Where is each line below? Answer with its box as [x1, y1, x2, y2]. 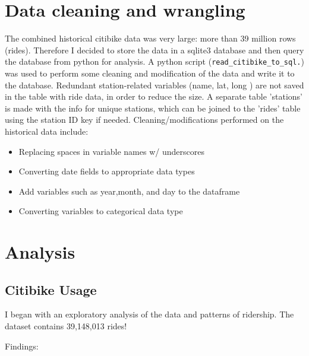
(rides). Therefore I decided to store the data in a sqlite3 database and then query [5, 43, 304, 56]
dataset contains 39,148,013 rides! [5, 320, 127, 332]
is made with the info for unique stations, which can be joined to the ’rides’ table [5, 101, 301, 114]
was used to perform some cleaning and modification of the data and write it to [5, 66, 295, 79]
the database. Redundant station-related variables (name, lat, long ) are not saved [5, 78, 304, 91]
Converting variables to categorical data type [18, 205, 183, 217]
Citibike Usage [5, 280, 97, 298]
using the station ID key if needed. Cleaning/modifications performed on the [5, 113, 284, 126]
